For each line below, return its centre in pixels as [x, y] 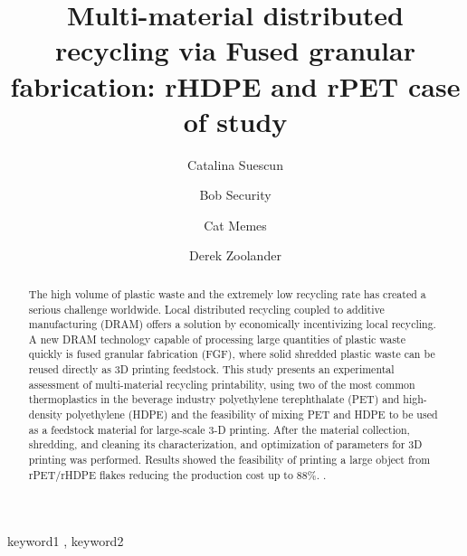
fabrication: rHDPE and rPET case [235, 85]
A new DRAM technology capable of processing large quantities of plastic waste [217, 339]
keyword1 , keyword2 [66, 541]
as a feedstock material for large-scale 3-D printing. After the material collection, [219, 429]
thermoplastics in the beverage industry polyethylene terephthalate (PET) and [214, 399]
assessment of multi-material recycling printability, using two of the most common [222, 384]
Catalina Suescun [235, 164]
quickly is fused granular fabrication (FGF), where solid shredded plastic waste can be [232, 354]
